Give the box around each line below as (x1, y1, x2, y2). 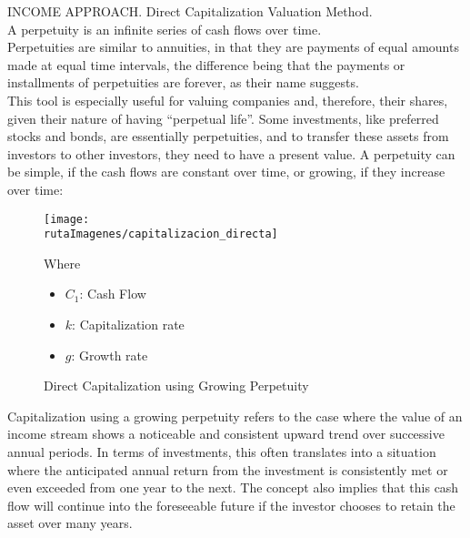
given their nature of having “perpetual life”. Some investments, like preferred (7, 108, 439, 127)
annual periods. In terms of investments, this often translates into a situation (7, 442, 436, 461)
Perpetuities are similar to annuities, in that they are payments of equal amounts (7, 37, 459, 56)
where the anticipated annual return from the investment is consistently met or (7, 460, 448, 479)
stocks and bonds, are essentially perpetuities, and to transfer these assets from (7, 127, 449, 146)
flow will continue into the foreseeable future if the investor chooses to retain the (7, 495, 455, 514)
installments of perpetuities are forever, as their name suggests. (7, 73, 359, 92)
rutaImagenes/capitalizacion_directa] (44, 228, 278, 241)
